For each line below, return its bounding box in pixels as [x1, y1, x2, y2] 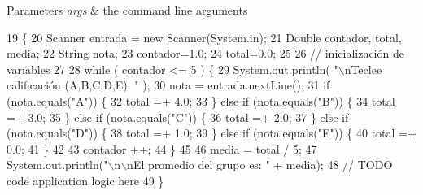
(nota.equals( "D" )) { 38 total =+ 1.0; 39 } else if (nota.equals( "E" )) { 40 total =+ [7, 124, 416, 141]
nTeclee [344, 60, 382, 77]
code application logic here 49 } [7, 171, 164, 188]
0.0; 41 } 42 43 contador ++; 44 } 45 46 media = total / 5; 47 [7, 140, 317, 157]
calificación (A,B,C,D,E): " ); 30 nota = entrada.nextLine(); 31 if [7, 76, 330, 93]
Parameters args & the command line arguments [7, 2, 248, 18]
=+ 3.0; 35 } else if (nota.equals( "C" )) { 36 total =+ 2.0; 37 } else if [7, 108, 349, 125]
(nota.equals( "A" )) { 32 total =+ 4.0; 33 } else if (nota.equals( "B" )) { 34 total [7, 92, 395, 109]
